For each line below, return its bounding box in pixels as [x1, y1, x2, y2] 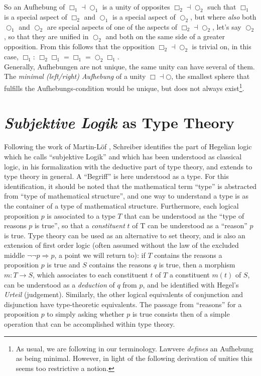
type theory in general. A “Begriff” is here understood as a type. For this [4, 171, 229, 181]
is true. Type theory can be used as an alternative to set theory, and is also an [4, 230, 245, 240]
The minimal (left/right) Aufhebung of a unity [4, 71, 146, 81]
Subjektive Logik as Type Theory [4, 112, 234, 133]
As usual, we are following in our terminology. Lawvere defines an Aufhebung [16, 343, 253, 353]
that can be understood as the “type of [124, 210, 244, 221]
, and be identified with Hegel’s [143, 279, 239, 290]
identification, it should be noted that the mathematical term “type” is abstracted [4, 180, 257, 191]
